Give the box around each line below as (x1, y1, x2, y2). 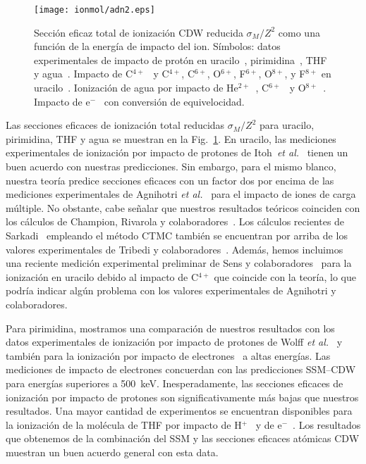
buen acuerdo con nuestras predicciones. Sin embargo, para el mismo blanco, (6, 159, 336, 173)
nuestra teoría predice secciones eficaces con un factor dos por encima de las (6, 173, 334, 187)
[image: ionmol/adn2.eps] (34, 5, 155, 15)
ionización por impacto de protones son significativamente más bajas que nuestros (6, 389, 359, 404)
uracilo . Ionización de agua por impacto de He (34, 80, 238, 95)
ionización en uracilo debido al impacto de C (6, 269, 199, 284)
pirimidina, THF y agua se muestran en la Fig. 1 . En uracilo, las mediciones (6, 131, 336, 146)
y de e (255, 417, 282, 432)
